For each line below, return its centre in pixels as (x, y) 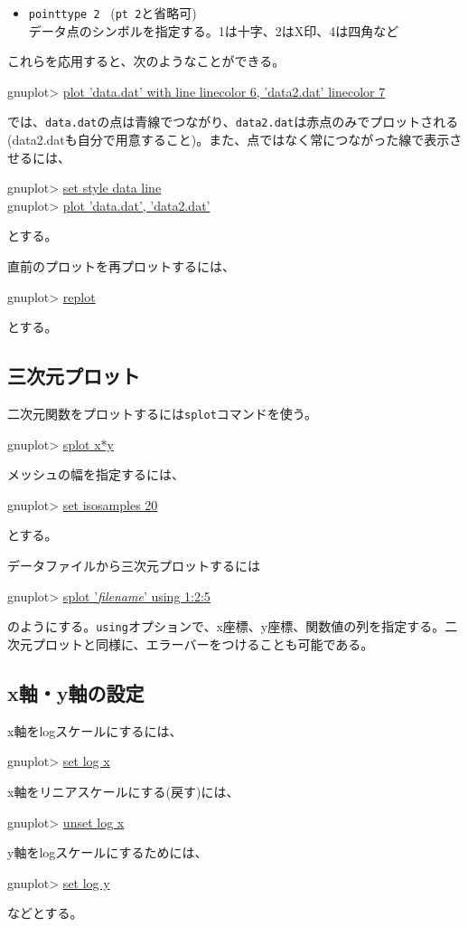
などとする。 (45, 913)
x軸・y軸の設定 (76, 692)
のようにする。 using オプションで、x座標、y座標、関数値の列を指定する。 (226, 626)
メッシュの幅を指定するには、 (96, 474)
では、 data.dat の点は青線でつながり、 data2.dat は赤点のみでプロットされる (233, 122)
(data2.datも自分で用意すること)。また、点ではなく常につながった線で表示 (229, 140)
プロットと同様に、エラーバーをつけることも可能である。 (203, 643)
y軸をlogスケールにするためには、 (108, 852)
